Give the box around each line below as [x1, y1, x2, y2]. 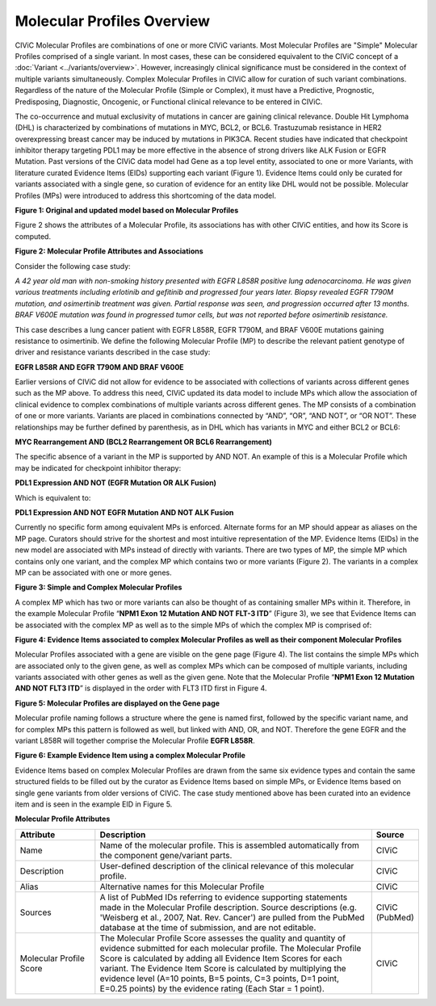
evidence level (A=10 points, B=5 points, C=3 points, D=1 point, [99, 973, 339, 984]
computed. [15, 231, 52, 241]
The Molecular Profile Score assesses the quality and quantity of [99, 933, 346, 944]
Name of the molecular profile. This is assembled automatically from [99, 840, 359, 851]
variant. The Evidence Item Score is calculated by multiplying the [99, 962, 346, 974]
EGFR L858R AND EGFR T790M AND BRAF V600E [15, 362, 185, 371]
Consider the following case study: [15, 261, 131, 270]
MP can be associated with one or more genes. [15, 568, 173, 577]
